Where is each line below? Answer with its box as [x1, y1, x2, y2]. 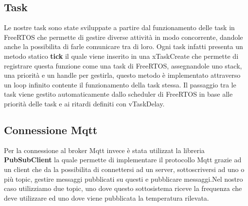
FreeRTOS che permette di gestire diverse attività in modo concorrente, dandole [4, 32, 243, 42]
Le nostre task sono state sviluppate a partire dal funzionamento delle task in [4, 22, 235, 33]
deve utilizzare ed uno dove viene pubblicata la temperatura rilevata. [4, 192, 209, 203]
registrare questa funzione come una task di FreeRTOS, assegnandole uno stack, [4, 60, 242, 70]
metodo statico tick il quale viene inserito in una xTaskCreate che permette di [4, 51, 239, 61]
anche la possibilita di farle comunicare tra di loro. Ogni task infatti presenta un [4, 41, 243, 51]
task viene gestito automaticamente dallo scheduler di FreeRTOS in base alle [4, 89, 233, 99]
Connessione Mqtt [4, 122, 98, 137]
